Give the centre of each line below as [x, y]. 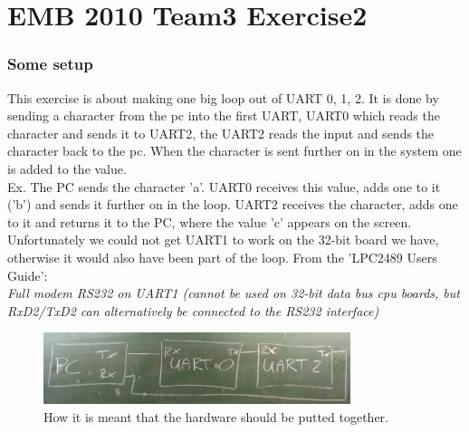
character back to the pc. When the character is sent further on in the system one [234, 151]
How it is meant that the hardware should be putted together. [216, 417]
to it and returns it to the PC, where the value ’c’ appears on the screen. [210, 221]
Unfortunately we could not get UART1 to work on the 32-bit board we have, [223, 240]
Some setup [50, 64]
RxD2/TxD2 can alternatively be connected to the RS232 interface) [193, 310]
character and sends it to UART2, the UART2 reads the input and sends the [221, 133]
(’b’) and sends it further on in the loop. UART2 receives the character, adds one [233, 204]
